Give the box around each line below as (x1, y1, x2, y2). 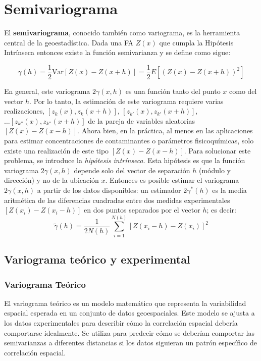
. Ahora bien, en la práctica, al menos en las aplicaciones (77, 125, 253, 136)
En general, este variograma (4, 85, 90, 96)
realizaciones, (4, 106, 45, 116)
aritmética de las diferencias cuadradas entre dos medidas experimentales (4, 194, 230, 205)
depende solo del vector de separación (74, 165, 190, 175)
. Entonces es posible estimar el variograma (105, 175, 239, 185)
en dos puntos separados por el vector (84, 204, 200, 215)
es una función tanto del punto (125, 85, 221, 96)
